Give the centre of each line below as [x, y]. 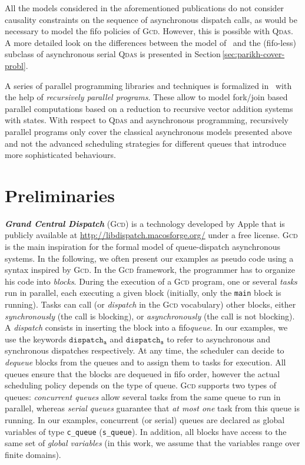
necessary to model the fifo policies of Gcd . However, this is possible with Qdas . [149, 31]
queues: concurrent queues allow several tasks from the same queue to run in [143, 396]
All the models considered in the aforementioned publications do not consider [145, 8]
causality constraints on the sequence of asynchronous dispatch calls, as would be [151, 19]
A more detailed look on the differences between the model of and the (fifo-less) [150, 42]
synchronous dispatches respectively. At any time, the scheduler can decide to [145, 350]
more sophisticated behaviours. [60, 155]
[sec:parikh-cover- [253, 54]
